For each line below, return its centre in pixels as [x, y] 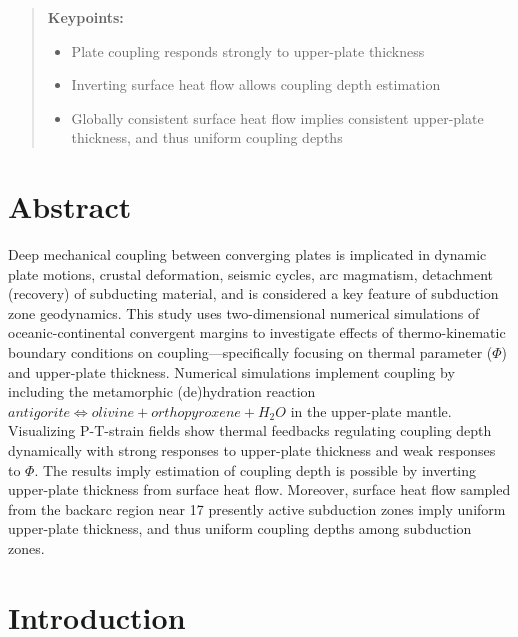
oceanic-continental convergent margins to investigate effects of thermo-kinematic [257, 332]
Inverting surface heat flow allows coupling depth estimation [256, 84]
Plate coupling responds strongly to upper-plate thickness [248, 50]
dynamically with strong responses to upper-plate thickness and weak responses [252, 450]
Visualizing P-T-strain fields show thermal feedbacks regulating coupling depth [250, 430]
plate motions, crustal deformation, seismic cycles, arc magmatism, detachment [251, 273]
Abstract [70, 206]
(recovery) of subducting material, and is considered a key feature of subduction [253, 293]
